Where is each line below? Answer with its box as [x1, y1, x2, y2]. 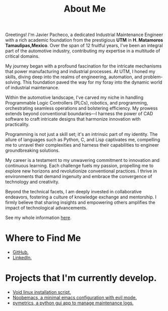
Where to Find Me [5, 232, 81, 244]
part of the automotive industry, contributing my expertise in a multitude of [5, 48, 160, 54]
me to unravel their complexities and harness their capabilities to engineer [5, 142, 159, 148]
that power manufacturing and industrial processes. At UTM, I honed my [5, 68, 155, 75]
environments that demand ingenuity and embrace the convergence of [5, 174, 152, 180]
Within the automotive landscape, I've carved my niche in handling [5, 94, 144, 100]
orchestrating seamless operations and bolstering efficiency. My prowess [5, 105, 158, 112]
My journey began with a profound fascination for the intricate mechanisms [5, 63, 162, 69]
